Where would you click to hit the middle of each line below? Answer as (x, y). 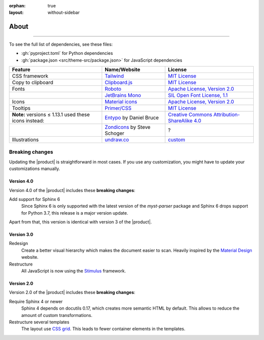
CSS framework (30, 76)
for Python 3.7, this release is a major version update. (75, 213)
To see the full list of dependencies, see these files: (61, 44)
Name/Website (122, 70)
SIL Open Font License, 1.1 (198, 95)
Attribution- (227, 114)
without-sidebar (64, 13)
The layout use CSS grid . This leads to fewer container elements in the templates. (103, 329)
